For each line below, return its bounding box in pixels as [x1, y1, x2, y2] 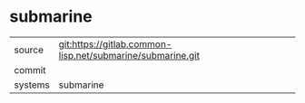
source [14, 43, 44, 56]
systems [14, 79, 50, 91]
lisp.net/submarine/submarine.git [58, 49, 200, 61]
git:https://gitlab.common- [58, 38, 172, 51]
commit [14, 63, 46, 76]
